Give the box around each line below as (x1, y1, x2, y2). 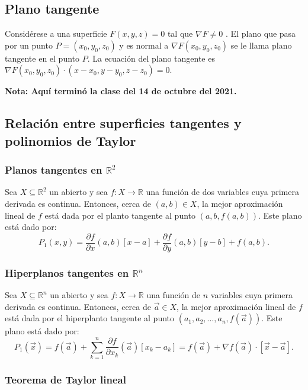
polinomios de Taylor (5, 131, 136, 149)
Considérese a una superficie (5, 27, 107, 40)
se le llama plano (230, 39, 292, 51)
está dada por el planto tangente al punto (44, 209, 195, 221)
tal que (167, 27, 193, 40)
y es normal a (119, 39, 169, 51)
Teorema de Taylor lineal (5, 372, 126, 386)
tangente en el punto (5, 52, 79, 64)
